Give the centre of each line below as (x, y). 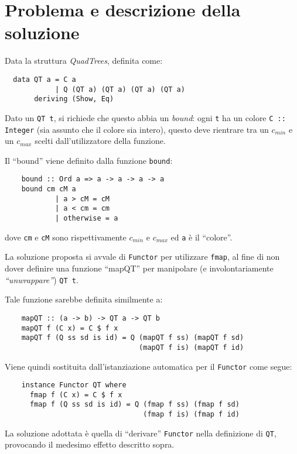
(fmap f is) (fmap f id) (191, 415)
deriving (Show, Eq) (74, 99)
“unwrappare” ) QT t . (42, 279)
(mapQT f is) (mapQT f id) (192, 347)
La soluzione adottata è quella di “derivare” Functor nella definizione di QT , (141, 433)
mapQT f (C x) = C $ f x (70, 328)
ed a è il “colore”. (202, 237)
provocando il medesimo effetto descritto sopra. (90, 444)
